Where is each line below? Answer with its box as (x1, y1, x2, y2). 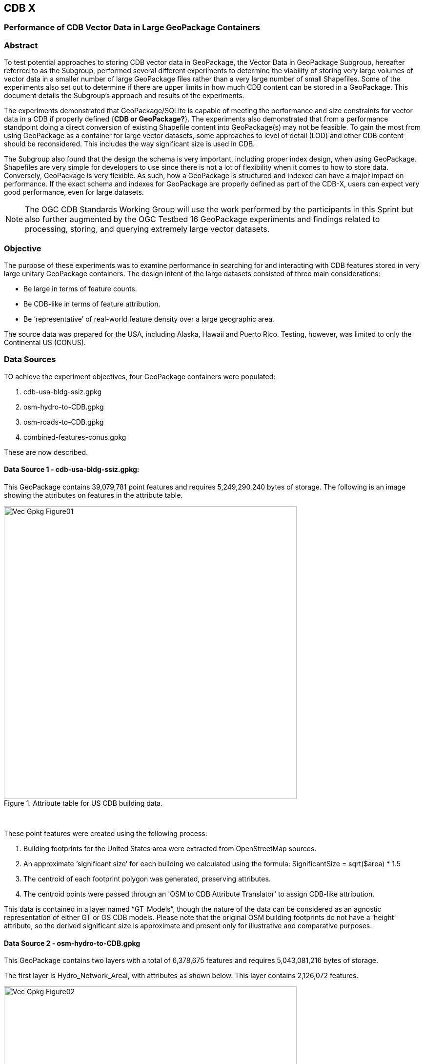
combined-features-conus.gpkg (23, 432, 126, 441)
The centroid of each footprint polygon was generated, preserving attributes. (23, 874, 271, 883)
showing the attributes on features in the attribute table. (4, 491, 183, 499)
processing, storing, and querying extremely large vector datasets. (25, 224, 270, 234)
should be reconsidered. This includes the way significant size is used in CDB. (4, 140, 255, 148)
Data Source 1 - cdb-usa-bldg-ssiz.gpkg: (4, 465, 140, 474)
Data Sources (4, 354, 56, 365)
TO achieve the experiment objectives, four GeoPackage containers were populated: (4, 372, 276, 381)
